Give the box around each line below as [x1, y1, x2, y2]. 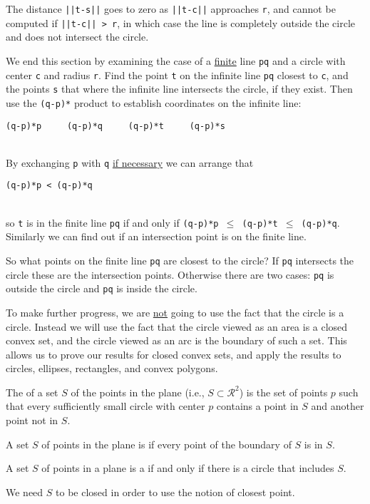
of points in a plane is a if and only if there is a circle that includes [41, 461, 334, 475]
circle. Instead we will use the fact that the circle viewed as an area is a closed [6, 319, 348, 334]
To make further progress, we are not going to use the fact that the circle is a [6, 304, 344, 319]
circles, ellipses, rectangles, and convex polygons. [6, 361, 218, 376]
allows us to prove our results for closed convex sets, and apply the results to [6, 346, 341, 361]
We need [6, 484, 43, 499]
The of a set [6, 384, 58, 399]
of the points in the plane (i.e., [71, 384, 205, 399]
